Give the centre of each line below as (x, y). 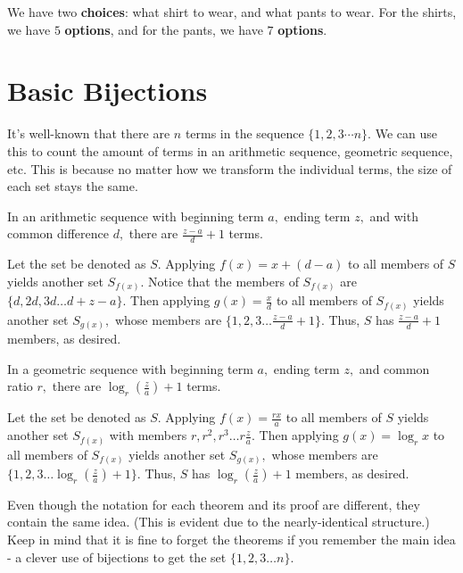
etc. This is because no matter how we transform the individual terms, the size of (230, 168)
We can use (406, 133)
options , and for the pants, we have (164, 29)
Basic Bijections (107, 91)
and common (394, 368)
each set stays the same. (73, 186)
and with (394, 216)
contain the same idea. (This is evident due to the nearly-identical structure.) (219, 522)
